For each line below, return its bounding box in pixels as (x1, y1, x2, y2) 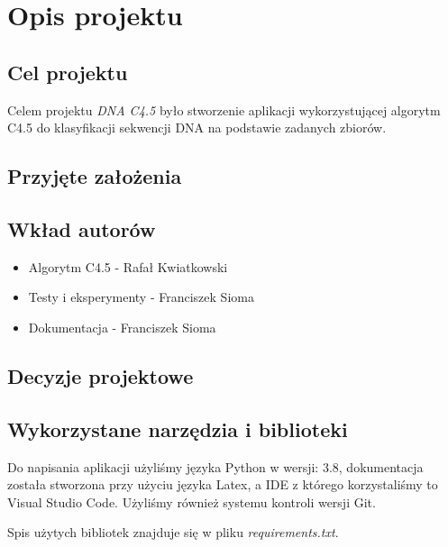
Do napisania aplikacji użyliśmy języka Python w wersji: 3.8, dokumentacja (7, 457, 424, 476)
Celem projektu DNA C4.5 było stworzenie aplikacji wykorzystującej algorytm (7, 100, 441, 119)
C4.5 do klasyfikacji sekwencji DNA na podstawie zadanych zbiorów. (7, 118, 387, 137)
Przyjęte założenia (7, 162, 182, 190)
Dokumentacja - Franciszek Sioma (28, 317, 216, 336)
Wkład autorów (7, 214, 156, 242)
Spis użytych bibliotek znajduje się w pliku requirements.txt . (7, 523, 339, 542)
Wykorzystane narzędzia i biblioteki (7, 415, 348, 442)
